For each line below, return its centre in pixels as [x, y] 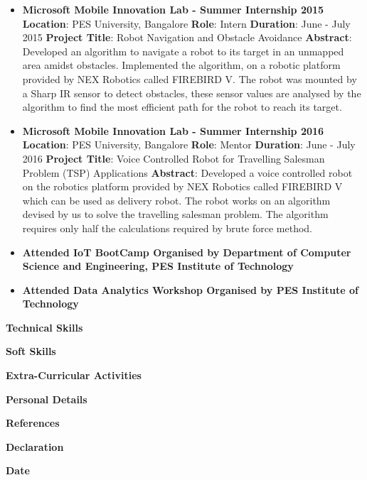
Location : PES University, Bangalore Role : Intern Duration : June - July [186, 23]
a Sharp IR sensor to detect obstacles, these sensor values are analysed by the [192, 93]
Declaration [35, 446]
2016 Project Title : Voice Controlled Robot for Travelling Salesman [174, 158]
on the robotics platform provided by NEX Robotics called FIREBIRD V [182, 186]
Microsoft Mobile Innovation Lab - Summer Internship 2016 [173, 130]
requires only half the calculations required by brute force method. [167, 228]
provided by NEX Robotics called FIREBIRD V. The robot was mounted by [190, 78]
